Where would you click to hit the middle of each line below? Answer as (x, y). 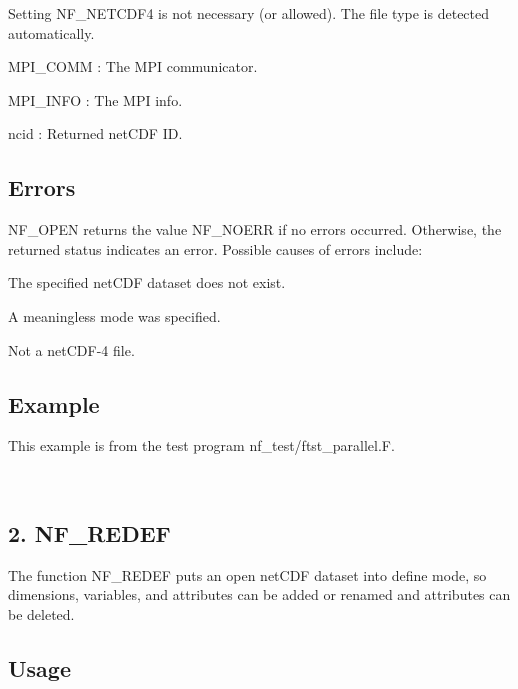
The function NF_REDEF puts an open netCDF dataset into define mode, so (247, 574)
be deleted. (41, 613)
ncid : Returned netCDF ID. (95, 133)
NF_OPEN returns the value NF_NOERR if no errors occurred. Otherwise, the (255, 229)
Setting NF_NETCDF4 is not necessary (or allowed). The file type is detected (249, 13)
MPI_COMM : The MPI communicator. (133, 66)
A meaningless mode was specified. (114, 315)
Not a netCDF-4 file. (71, 349)
